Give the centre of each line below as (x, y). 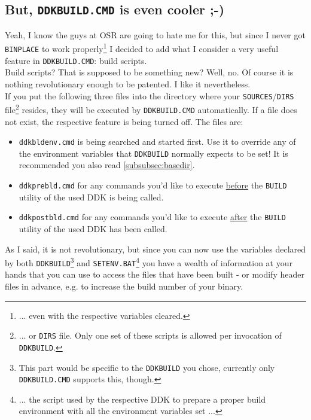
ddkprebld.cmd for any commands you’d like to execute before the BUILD (153, 185)
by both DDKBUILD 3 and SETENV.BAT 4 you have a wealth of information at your (149, 262)
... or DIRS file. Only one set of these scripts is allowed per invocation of (150, 335)
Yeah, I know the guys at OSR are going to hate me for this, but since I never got (155, 34)
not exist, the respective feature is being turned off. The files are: (124, 121)
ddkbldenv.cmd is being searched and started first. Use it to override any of (157, 141)
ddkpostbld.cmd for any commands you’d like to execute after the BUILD (152, 217)
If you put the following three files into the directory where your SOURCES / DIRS (150, 95)
